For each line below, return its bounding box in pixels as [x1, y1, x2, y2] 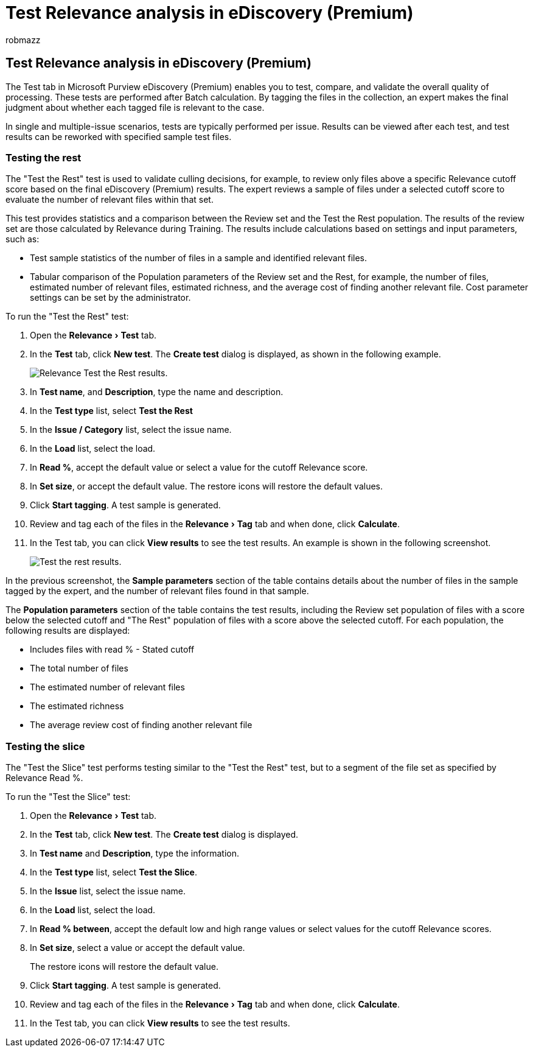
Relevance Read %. [5, 773, 83, 784]
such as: [5, 234, 40, 245]
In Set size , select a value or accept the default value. [30, 942, 245, 953]
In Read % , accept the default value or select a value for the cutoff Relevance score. [30, 462, 368, 473]
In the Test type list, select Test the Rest [30, 405, 193, 416]
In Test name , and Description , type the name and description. [30, 387, 284, 398]
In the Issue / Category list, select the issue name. [30, 424, 232, 435]
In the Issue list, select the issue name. [30, 886, 186, 897]
